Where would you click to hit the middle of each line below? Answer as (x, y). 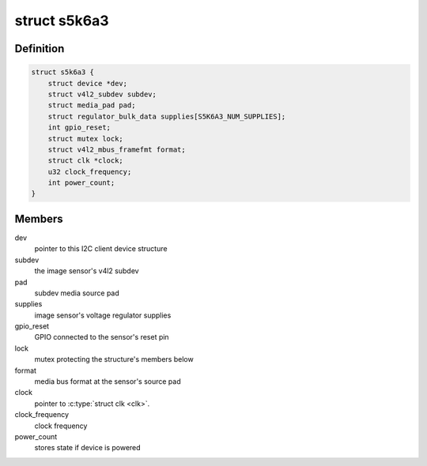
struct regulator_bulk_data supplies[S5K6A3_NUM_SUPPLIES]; (167, 116)
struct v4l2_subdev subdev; (102, 94)
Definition (40, 49)
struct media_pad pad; (92, 105)
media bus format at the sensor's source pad (108, 381)
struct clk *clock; (86, 161)
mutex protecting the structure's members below (114, 359)
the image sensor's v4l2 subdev (87, 271)
